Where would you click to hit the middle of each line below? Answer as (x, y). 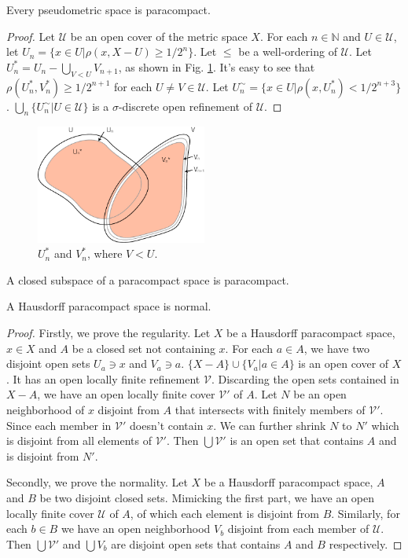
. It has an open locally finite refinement (103, 378)
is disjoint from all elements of (79, 441)
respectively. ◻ (366, 543)
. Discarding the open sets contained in (305, 378)
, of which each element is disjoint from (224, 513)
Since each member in (59, 425)
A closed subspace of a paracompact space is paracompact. (148, 279)
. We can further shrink (270, 425)
